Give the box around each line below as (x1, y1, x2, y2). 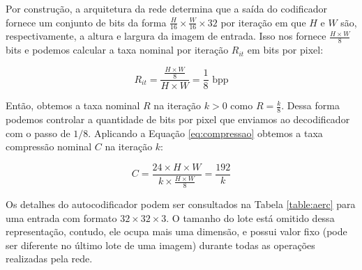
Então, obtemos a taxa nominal (6, 98, 140, 113)
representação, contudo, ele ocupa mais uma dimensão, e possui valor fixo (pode (6, 224, 347, 239)
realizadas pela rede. (6, 251, 93, 266)
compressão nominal (6, 139, 92, 154)
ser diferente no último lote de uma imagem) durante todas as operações (6, 237, 315, 252)
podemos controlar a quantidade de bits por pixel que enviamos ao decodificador (6, 112, 350, 127)
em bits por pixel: (247, 42, 324, 57)
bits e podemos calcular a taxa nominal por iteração (6, 42, 229, 57)
